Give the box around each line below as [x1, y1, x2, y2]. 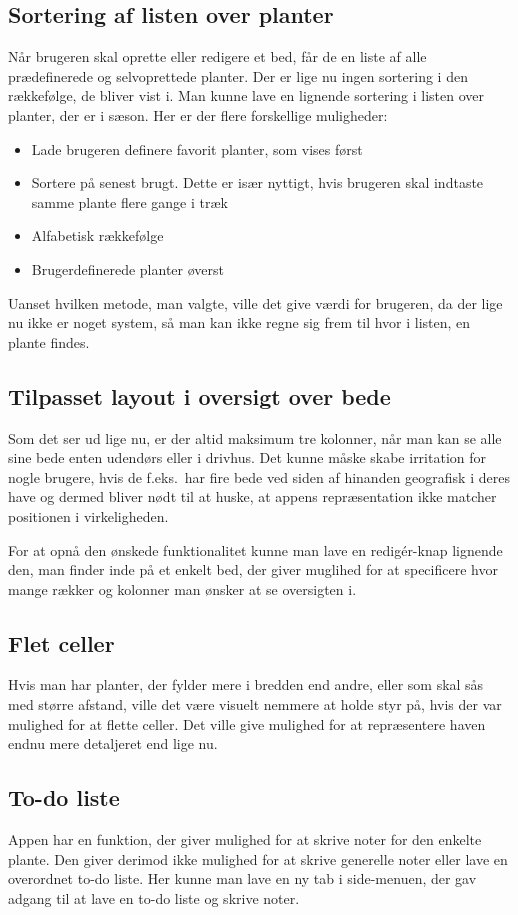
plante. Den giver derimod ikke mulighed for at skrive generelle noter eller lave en [8, 848, 508, 869]
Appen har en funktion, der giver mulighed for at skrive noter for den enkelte [8, 829, 482, 850]
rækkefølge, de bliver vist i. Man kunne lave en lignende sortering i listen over [8, 85, 485, 106]
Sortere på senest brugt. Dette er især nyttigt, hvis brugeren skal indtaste [31, 172, 484, 193]
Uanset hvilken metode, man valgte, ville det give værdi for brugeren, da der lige [8, 292, 503, 313]
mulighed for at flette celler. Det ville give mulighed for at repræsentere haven [8, 713, 486, 734]
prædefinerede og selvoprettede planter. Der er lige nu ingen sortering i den [8, 65, 468, 86]
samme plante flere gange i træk [31, 191, 228, 212]
